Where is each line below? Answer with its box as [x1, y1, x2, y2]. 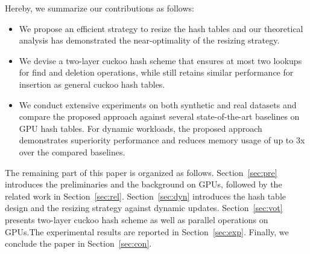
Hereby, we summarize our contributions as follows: [5, 2, 194, 14]
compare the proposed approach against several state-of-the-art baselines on [19, 110, 300, 123]
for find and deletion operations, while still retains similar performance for [19, 66, 294, 79]
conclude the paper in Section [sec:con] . [5, 237, 152, 250]
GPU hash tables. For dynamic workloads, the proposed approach [19, 122, 262, 134]
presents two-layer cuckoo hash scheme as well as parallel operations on [5, 213, 268, 226]
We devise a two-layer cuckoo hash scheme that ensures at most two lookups [19, 54, 302, 67]
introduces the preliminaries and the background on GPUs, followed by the [5, 178, 282, 190]
